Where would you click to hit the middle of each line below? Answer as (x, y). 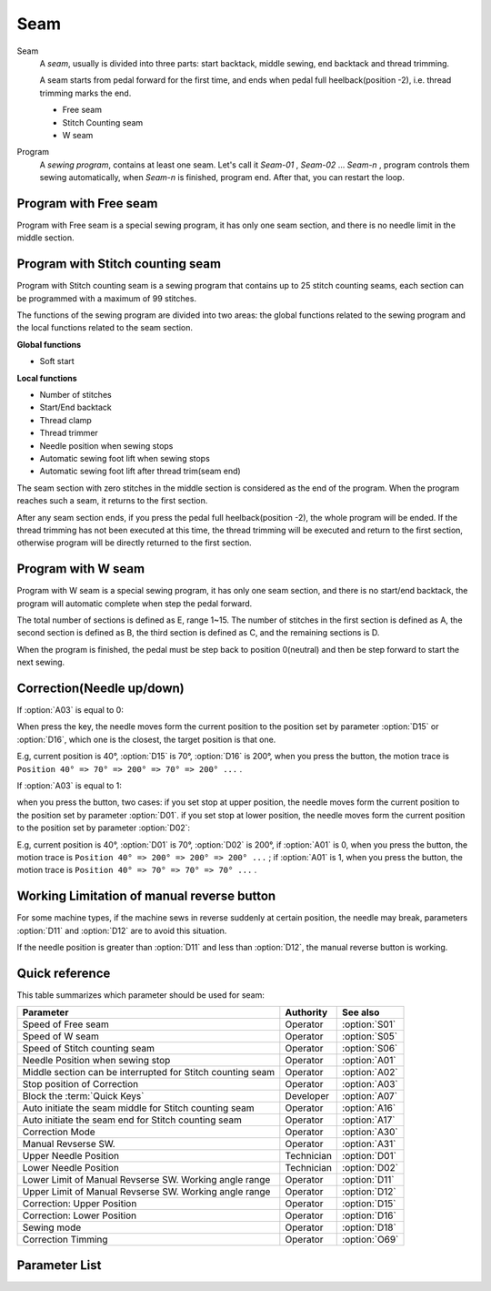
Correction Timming (65, 1240)
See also (361, 1012)
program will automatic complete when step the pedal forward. (135, 603)
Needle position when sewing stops (106, 445)
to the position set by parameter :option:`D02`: (104, 828)
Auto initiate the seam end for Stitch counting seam (132, 1120)
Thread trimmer (69, 433)
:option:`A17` (369, 1120)
